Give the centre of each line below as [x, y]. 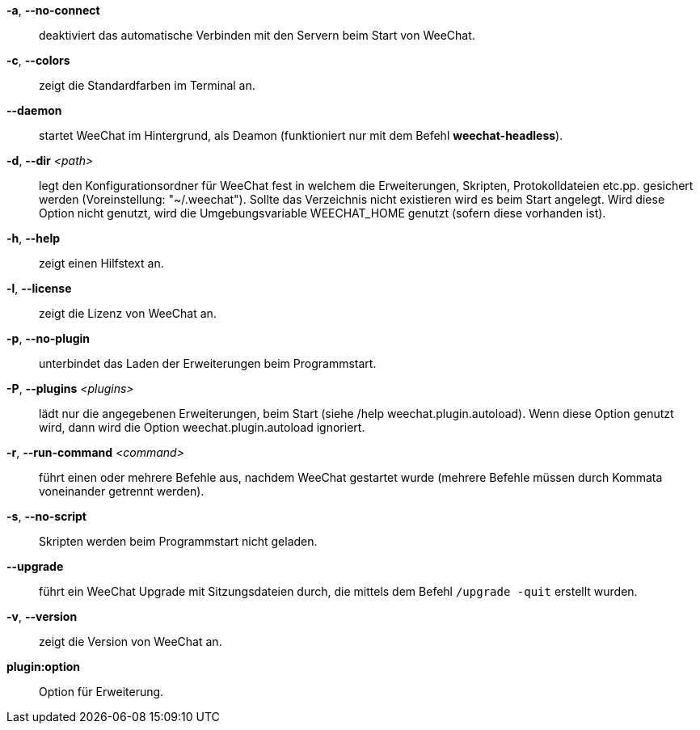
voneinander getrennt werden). [122, 491]
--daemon [34, 110]
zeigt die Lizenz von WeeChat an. [128, 313]
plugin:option [43, 667]
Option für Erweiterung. [101, 692]
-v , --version [42, 616]
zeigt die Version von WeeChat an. [131, 641]
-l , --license [39, 288]
